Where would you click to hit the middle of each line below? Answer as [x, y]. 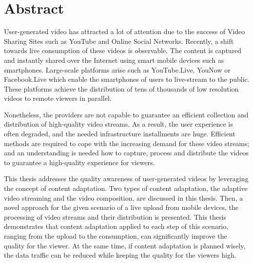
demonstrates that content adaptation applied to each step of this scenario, [116, 226]
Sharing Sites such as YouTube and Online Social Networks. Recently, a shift [119, 41]
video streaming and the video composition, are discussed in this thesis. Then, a [124, 197]
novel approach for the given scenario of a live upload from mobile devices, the [121, 207]
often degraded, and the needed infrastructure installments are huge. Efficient [120, 134]
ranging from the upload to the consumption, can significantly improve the [116, 236]
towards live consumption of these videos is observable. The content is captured [123, 50]
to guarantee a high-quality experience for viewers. [79, 162]
